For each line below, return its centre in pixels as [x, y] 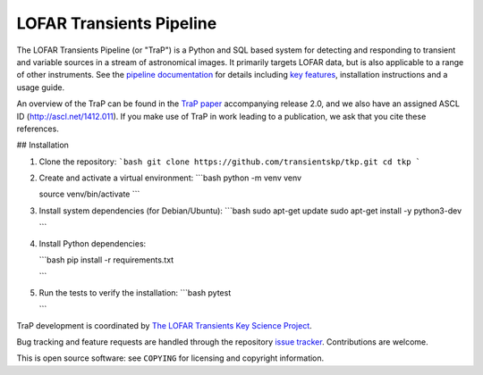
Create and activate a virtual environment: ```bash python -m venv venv [170, 178]
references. [38, 129]
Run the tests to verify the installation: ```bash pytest [135, 292]
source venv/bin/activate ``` [89, 194]
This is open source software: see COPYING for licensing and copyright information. [170, 358]
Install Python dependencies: [93, 243]
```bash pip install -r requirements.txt [106, 260]
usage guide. [41, 87]
